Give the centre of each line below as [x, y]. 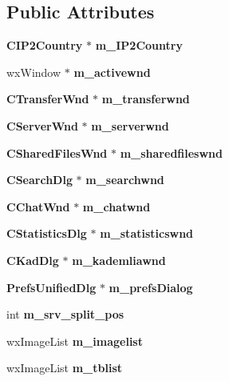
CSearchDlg [39, 180]
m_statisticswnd [147, 233]
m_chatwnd [116, 206]
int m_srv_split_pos [65, 314]
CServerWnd [42, 125]
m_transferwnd [146, 99]
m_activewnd [112, 72]
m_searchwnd [125, 180]
